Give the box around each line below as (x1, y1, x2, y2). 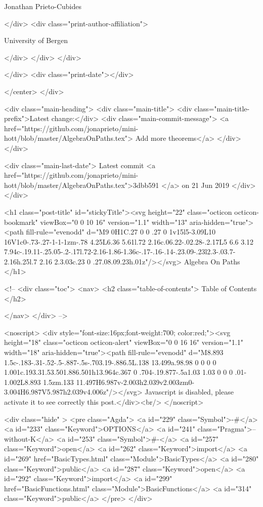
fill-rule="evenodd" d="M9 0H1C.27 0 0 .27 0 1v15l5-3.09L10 (26, 226, 216, 237)
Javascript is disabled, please (145, 386, 234, 397)
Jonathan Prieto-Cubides (4, 1, 81, 11)
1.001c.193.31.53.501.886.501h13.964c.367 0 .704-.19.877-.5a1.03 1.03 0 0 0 (4, 367, 233, 377)
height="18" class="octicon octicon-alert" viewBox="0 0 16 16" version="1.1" (4, 337, 243, 347)
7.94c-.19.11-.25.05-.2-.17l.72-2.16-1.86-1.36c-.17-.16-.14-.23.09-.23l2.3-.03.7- (4, 246, 236, 257)
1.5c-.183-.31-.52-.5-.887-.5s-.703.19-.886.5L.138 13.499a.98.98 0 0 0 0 (4, 357, 216, 367)
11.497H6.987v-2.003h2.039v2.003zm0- (76, 376, 195, 387)
